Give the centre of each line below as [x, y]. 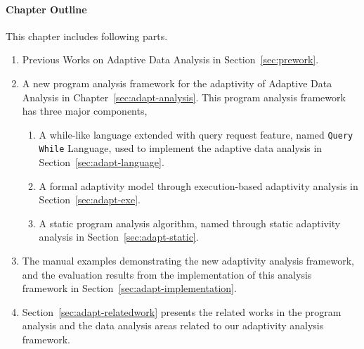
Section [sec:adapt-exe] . [90, 199]
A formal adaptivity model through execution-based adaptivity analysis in [199, 185]
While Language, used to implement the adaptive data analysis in [181, 148]
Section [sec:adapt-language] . [102, 162]
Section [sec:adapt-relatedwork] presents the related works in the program [182, 311]
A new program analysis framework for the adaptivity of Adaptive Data [177, 83]
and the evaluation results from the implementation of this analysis [167, 274]
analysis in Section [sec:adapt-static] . [119, 237]
